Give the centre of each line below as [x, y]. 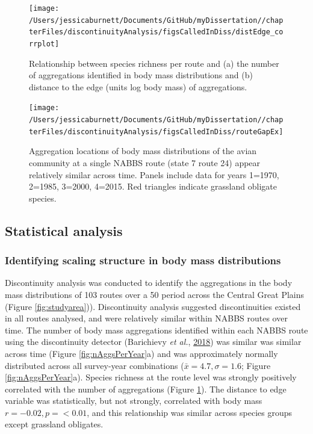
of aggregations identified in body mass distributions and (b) [141, 75]
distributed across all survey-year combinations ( [95, 365]
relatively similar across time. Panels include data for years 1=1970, [154, 174]
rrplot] [44, 44]
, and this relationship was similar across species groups [190, 412]
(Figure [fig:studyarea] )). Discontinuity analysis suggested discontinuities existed [153, 306]
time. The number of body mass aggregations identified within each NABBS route [156, 330]
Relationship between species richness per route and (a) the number [154, 63]
